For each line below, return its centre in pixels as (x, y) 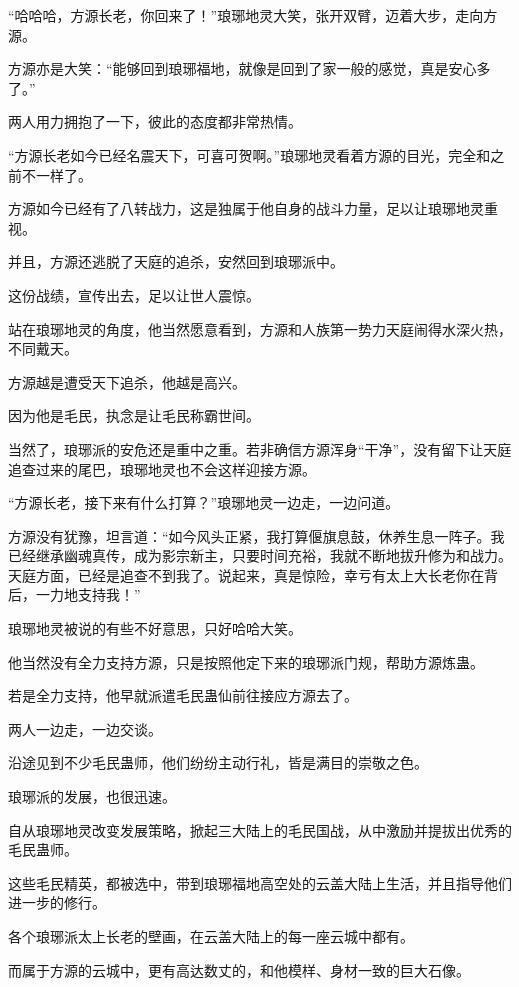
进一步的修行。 (57, 902)
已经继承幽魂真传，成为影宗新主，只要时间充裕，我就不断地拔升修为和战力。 (260, 555)
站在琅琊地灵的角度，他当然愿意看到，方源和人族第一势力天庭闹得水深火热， (260, 328)
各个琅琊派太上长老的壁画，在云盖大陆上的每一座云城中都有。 (211, 936)
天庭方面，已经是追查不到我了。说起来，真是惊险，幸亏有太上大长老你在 (246, 574)
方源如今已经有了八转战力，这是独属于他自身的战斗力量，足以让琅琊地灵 (246, 208)
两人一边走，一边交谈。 (85, 728)
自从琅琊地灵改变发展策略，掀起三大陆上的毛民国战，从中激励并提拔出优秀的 (260, 829)
